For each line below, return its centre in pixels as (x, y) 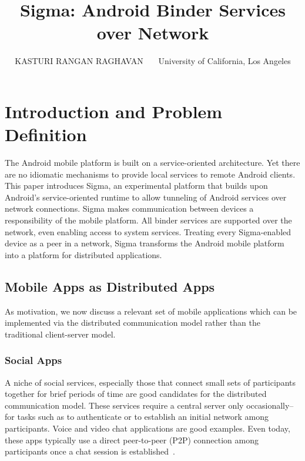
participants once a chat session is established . (90, 451)
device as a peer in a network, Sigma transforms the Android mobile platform (145, 243)
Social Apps (33, 360)
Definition (46, 134)
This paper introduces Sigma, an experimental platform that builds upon (136, 186)
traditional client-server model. (60, 334)
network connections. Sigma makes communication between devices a (129, 208)
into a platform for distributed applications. (83, 254)
